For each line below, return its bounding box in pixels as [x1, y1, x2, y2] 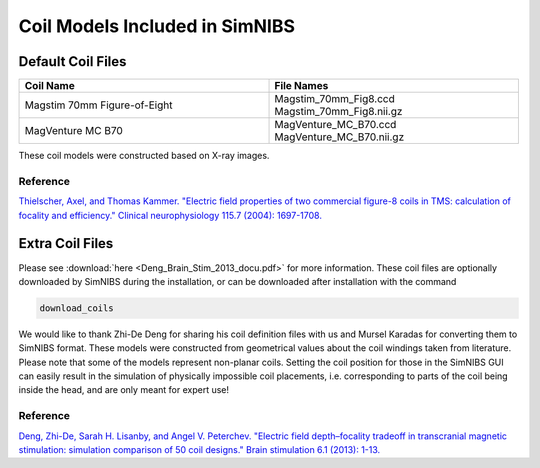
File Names [274, 79, 329, 93]
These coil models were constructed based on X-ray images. [18, 150, 270, 162]
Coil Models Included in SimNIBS [18, 15, 295, 37]
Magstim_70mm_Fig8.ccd [274, 92, 395, 106]
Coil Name [24, 79, 75, 93]
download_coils [39, 302, 114, 314]
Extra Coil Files [18, 235, 114, 252]
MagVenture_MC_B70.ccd [274, 118, 397, 132]
